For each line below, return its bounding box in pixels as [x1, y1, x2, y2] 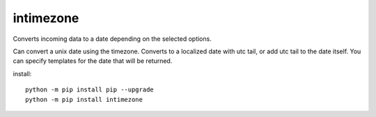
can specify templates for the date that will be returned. [13, 57, 173, 65]
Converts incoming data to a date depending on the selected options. [13, 35, 212, 43]
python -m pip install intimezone [25, 96, 143, 103]
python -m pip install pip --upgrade [25, 86, 155, 93]
